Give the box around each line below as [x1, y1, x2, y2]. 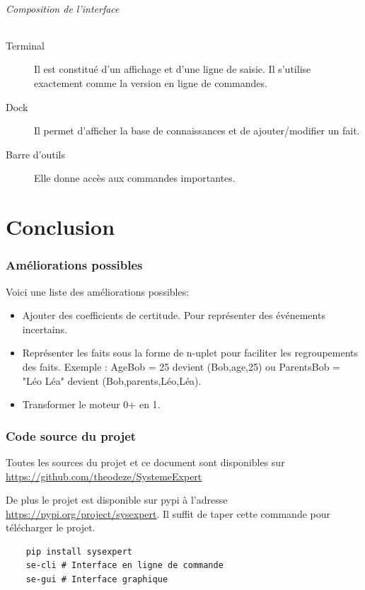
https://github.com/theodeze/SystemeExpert [6, 468, 202, 483]
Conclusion [6, 212, 115, 241]
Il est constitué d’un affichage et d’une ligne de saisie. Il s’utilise [34, 62, 311, 76]
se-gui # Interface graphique [25, 574, 168, 585]
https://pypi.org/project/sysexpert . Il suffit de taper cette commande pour [6, 506, 331, 521]
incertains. [22, 321, 67, 336]
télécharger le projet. [6, 520, 95, 535]
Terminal [6, 37, 45, 52]
